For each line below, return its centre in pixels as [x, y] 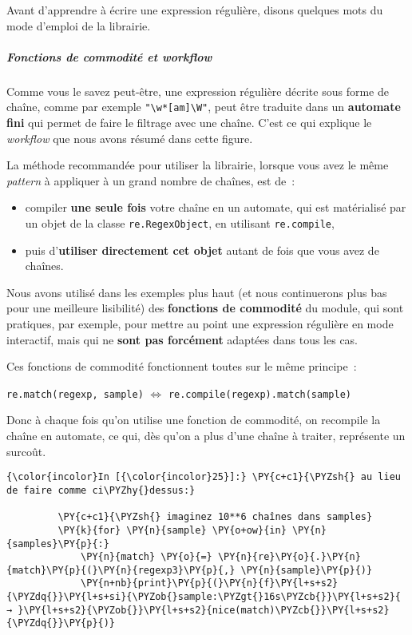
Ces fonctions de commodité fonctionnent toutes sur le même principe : [182, 366]
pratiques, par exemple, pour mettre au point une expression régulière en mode [200, 323]
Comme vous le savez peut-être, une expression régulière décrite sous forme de [198, 91]
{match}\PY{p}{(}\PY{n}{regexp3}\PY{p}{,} [121, 570]
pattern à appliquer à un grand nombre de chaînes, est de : [151, 180]
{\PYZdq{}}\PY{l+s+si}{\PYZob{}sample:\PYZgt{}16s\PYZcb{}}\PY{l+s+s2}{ [204, 597]
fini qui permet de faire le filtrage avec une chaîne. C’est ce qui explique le [189, 122]
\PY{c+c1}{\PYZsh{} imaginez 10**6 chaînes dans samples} [215, 517]
